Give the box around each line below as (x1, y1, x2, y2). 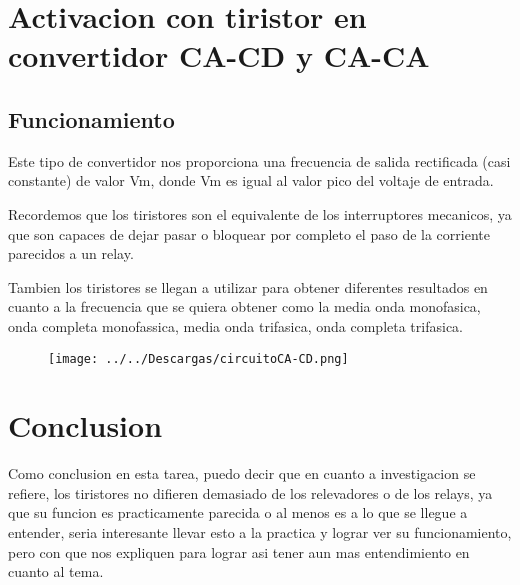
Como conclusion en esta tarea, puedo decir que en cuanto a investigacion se (8, 463, 476, 484)
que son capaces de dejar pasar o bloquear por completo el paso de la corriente (8, 223, 490, 244)
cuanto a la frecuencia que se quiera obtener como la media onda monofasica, (8, 296, 481, 317)
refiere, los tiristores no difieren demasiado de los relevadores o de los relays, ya (8, 482, 493, 503)
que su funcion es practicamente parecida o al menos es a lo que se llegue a (8, 502, 468, 523)
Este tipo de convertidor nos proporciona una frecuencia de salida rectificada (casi (8, 150, 511, 171)
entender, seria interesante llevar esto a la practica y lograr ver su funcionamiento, (8, 522, 512, 543)
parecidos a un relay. (8, 243, 134, 264)
